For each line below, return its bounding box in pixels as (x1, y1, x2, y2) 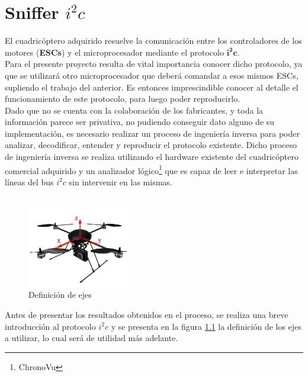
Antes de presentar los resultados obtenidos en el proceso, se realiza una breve (5, 308, 288, 320)
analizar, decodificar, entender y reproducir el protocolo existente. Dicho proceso (5, 139, 297, 151)
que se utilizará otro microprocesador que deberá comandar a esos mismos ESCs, (5, 69, 299, 81)
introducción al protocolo (5, 320, 96, 332)
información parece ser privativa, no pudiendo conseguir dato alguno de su (5, 115, 275, 128)
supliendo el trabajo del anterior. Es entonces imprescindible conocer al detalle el (5, 81, 299, 93)
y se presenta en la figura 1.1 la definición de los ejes (111, 320, 301, 332)
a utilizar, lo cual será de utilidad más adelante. (5, 332, 178, 344)
